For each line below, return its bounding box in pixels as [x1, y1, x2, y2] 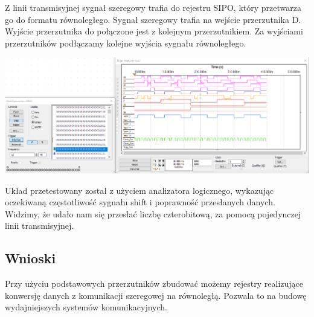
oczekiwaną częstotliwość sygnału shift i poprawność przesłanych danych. [5, 196, 275, 208]
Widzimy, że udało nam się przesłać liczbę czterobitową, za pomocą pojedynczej [5, 207, 301, 220]
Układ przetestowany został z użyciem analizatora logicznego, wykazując [5, 184, 274, 196]
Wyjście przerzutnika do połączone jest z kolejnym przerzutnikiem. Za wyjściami [5, 25, 303, 37]
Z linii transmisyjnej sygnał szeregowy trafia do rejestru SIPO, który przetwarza [5, 1, 301, 13]
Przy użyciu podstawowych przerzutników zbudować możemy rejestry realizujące [5, 277, 304, 290]
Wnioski [5, 249, 56, 267]
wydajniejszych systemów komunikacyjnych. [5, 301, 167, 313]
